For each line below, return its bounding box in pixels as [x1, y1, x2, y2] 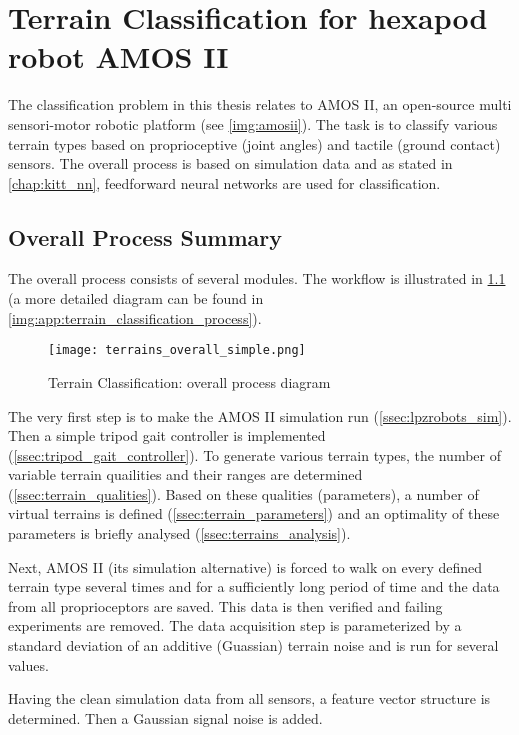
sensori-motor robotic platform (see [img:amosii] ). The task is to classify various [8, 113, 498, 134]
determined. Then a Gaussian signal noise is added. [8, 707, 323, 728]
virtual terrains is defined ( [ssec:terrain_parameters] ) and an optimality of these [8, 503, 500, 524]
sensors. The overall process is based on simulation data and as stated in [8, 153, 453, 174]
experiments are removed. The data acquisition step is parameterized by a [8, 615, 462, 636]
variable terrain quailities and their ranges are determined [8, 464, 363, 485]
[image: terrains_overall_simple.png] [48, 343, 306, 358]
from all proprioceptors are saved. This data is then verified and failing [8, 595, 443, 616]
